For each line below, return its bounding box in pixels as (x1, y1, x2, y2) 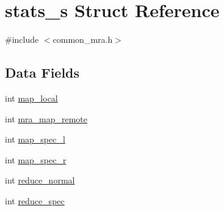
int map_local (5, 91, 58, 104)
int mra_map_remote (5, 112, 88, 125)
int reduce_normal (5, 174, 75, 187)
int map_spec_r (5, 153, 67, 166)
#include (5, 33, 39, 46)
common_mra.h (52, 33, 113, 46)
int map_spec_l (5, 133, 65, 146)
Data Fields (5, 63, 80, 82)
